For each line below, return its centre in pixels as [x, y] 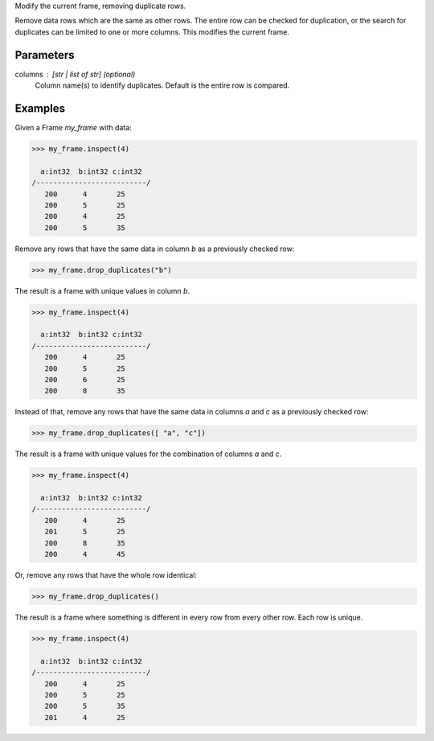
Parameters [45, 55]
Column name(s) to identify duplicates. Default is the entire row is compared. [162, 85]
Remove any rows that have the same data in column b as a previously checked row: [155, 249]
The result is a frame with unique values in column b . [102, 290]
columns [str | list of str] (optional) [75, 74]
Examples [40, 108]
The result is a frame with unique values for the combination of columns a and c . [148, 454]
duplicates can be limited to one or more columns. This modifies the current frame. [152, 31]
